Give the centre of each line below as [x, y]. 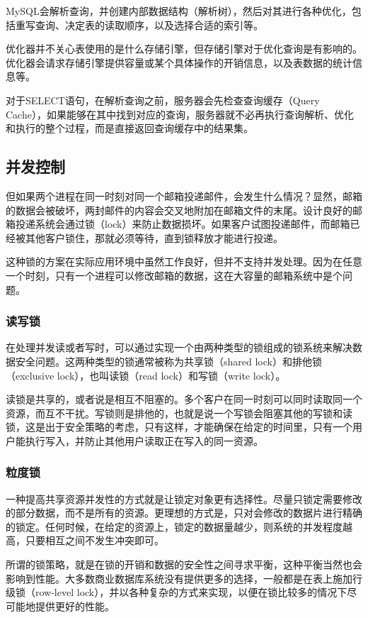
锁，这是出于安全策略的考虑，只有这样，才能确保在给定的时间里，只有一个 [179, 427]
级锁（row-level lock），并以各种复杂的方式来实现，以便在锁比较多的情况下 [177, 592]
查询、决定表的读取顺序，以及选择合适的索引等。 [149, 24]
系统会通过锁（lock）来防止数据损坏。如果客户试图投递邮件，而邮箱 [192, 224]
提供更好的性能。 [75, 606]
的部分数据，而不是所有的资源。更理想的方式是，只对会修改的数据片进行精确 [184, 513]
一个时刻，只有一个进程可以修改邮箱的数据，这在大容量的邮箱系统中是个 [174, 275]
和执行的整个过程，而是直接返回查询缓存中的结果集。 [130, 128]
